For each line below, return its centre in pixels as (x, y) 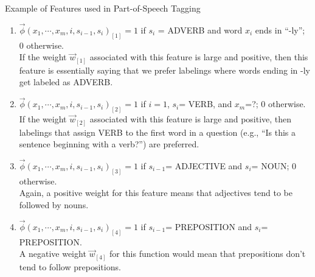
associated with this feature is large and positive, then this (199, 57)
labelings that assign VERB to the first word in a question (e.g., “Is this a (157, 132)
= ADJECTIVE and (204, 165)
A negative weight (53, 254)
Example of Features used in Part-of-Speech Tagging (103, 8)
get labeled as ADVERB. (66, 82)
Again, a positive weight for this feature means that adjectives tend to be (156, 193)
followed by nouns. (54, 205)
